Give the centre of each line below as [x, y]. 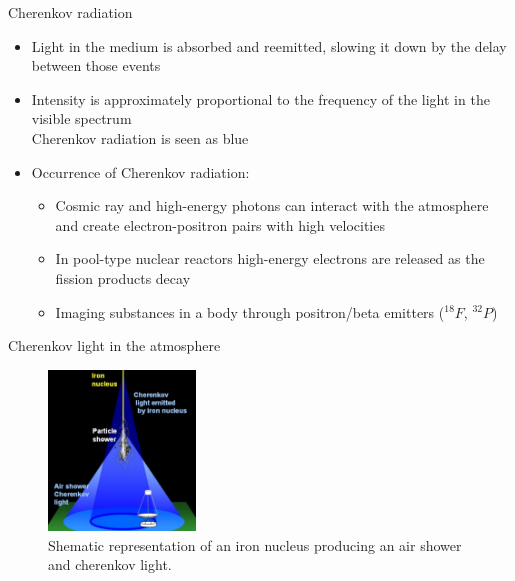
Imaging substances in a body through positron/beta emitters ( [250, 311]
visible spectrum [81, 118]
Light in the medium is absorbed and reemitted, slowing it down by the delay [269, 45]
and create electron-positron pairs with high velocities [220, 224]
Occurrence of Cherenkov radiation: [140, 171]
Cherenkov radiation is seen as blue [140, 137]
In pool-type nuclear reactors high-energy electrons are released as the [270, 258]
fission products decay [123, 277]
